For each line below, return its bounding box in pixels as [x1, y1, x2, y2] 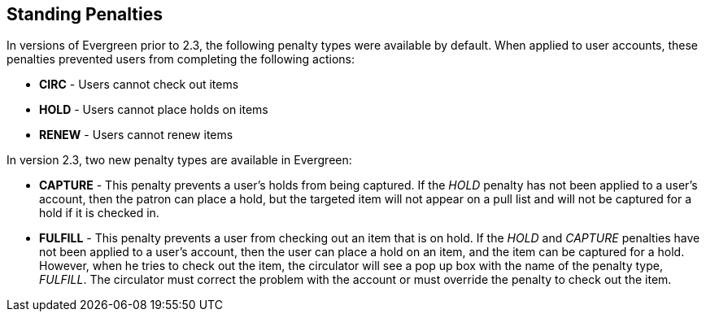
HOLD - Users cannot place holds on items [39, 102, 268, 117]
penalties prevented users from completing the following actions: [7, 52, 355, 67]
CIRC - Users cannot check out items [39, 77, 239, 92]
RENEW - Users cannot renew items [39, 128, 233, 142]
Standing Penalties [7, 4, 163, 24]
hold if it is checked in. [39, 206, 159, 220]
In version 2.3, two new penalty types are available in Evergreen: [7, 153, 352, 168]
